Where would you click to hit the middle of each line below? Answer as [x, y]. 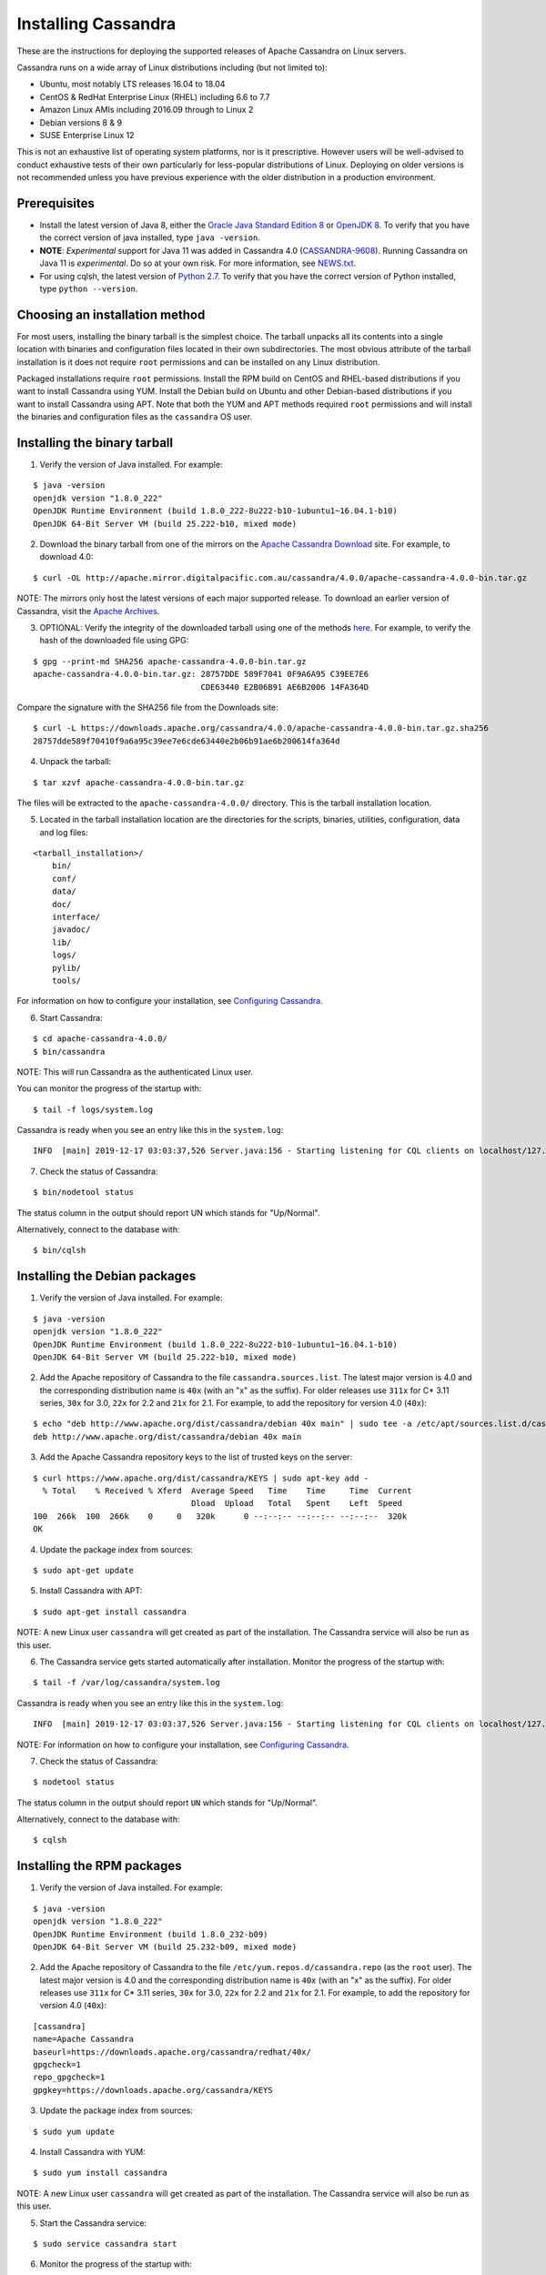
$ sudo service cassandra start [105, 2244]
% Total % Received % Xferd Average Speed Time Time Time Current [227, 1491]
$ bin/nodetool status [84, 1193]
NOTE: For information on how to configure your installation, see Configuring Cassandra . [183, 1744]
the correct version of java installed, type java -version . [150, 238]
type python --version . [89, 288]
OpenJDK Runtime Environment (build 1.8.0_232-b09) [151, 1934]
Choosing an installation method [111, 314]
